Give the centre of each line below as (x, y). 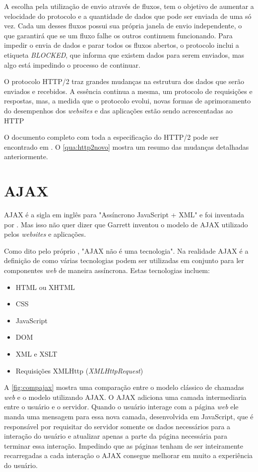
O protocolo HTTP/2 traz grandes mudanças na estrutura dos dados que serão (124, 81)
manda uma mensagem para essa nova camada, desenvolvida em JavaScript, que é (129, 416)
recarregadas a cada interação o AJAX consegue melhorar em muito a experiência (129, 455)
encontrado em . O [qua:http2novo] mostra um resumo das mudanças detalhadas (127, 146)
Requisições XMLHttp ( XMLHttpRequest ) (79, 370)
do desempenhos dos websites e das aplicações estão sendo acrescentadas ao (118, 110)
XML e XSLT (36, 353)
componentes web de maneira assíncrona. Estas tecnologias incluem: (107, 270)
